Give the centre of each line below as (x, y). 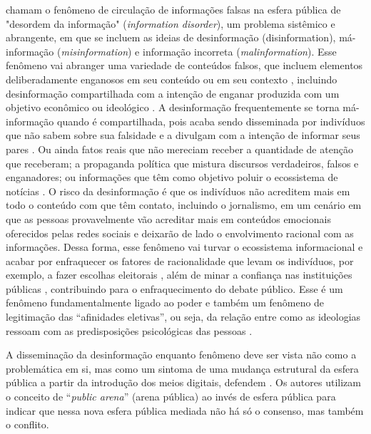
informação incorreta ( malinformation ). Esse (240, 51)
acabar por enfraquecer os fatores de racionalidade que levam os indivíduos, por (180, 260)
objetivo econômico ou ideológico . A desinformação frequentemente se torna (173, 107)
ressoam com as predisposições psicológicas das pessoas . (129, 330)
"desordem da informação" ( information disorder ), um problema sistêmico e (171, 23)
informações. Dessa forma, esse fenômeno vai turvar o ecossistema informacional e (184, 247)
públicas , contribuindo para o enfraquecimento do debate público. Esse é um (174, 288)
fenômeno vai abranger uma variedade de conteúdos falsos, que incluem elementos (184, 65)
